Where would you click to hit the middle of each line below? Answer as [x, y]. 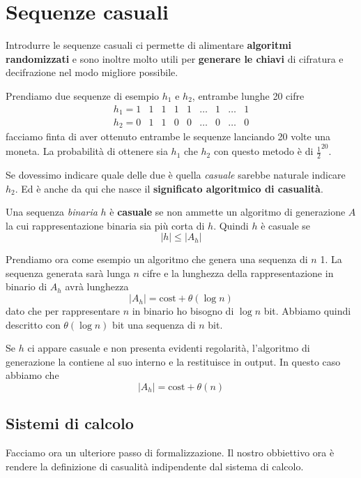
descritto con [33, 324]
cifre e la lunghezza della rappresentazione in [238, 272]
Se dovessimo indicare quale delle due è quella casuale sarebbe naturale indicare [176, 174]
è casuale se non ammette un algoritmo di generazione [228, 212]
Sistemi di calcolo [70, 423]
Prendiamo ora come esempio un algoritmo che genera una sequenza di [157, 259]
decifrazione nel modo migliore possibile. [92, 72]
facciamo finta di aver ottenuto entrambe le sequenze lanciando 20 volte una [168, 136]
